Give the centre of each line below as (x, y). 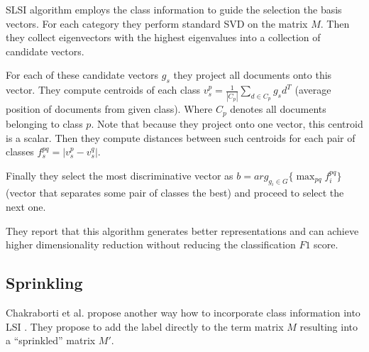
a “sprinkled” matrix (51, 340)
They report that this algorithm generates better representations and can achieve (182, 230)
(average (313, 90)
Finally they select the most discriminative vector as (120, 175)
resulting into (329, 326)
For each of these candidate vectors (82, 75)
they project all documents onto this (253, 75)
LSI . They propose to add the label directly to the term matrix (145, 326)
